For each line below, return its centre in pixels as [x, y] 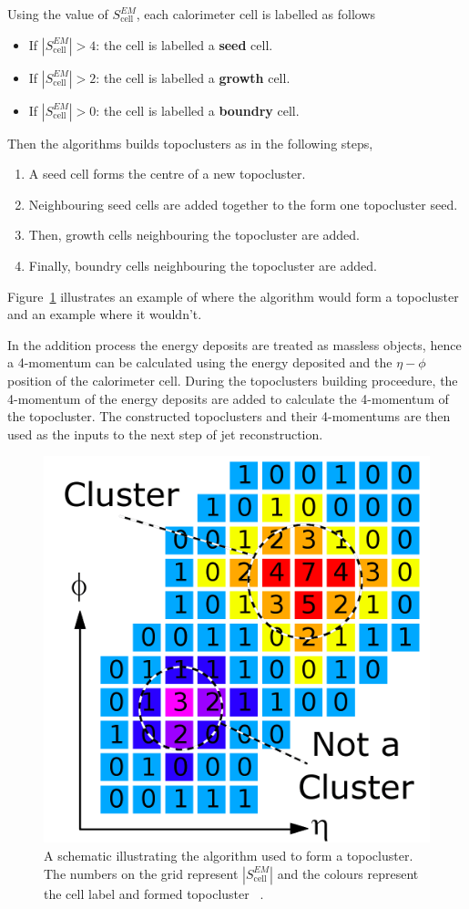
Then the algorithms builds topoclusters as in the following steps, [190, 143]
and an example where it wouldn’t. [105, 314]
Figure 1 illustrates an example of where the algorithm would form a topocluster [233, 296]
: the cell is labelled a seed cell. [184, 44]
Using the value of [58, 14]
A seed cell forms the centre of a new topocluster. [167, 174]
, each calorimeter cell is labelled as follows [256, 14]
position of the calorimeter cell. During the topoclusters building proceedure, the [233, 380]
